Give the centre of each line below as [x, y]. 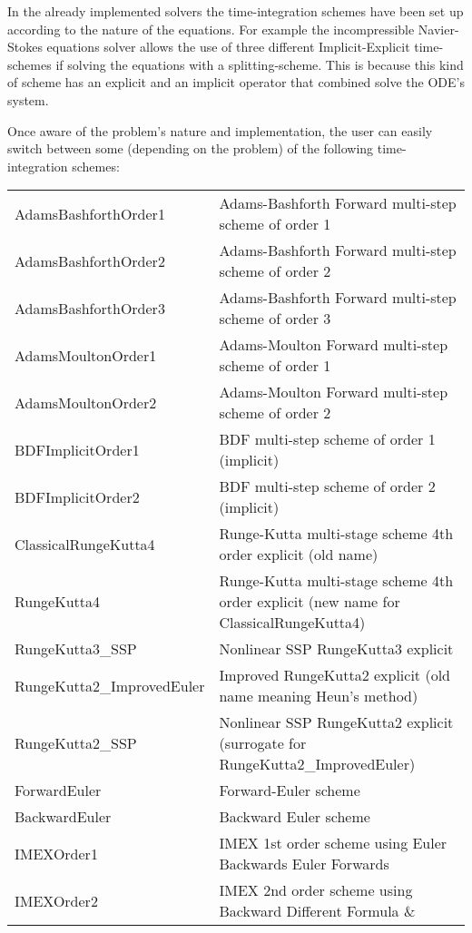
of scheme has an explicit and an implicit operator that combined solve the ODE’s [236, 82]
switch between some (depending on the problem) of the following [191, 148]
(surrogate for [263, 743]
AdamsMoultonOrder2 [86, 402]
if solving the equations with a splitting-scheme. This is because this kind [260, 64]
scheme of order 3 [275, 319]
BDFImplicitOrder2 [77, 496]
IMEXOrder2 [56, 900]
